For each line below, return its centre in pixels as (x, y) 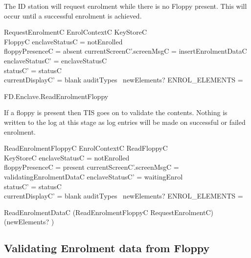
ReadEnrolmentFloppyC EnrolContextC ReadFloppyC (86, 148)
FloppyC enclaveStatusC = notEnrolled (63, 41)
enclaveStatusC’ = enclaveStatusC (56, 60)
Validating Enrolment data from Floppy (107, 248)
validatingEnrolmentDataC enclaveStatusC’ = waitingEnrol (93, 176)
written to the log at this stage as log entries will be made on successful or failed (125, 122)
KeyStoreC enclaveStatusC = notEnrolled (67, 157)
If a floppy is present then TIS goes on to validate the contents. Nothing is (116, 112)
